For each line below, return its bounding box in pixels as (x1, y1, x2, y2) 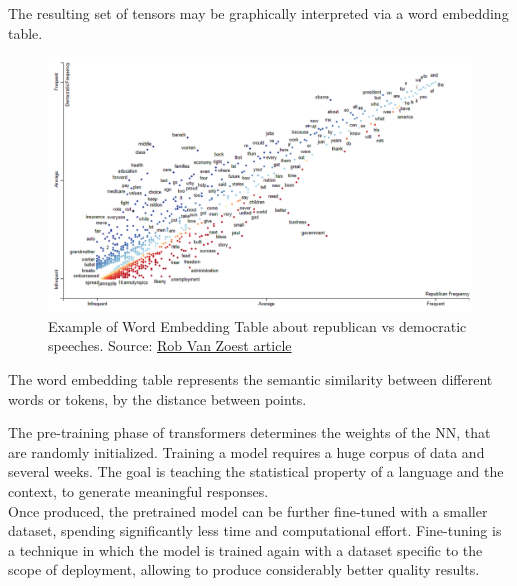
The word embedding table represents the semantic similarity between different (8, 369, 493, 390)
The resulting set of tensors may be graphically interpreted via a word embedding (8, 3, 509, 23)
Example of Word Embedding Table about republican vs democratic (48, 315, 467, 336)
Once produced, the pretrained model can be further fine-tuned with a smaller (8, 500, 488, 521)
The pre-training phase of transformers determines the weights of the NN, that (8, 422, 491, 443)
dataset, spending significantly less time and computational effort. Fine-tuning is (8, 520, 502, 541)
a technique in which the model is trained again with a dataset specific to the (8, 539, 483, 560)
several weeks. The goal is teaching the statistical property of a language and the (8, 461, 504, 482)
